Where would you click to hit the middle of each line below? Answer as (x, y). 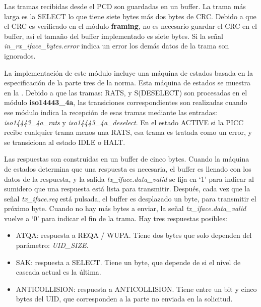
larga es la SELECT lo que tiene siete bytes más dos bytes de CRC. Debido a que (130, 16)
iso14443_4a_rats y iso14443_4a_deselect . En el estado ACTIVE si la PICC (124, 122)
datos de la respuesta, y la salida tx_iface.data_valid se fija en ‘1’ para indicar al (129, 178)
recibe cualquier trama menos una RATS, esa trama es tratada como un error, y (128, 132)
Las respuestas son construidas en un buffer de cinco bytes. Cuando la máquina (127, 159)
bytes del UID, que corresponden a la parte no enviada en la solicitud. (124, 299)
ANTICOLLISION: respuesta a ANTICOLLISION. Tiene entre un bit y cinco (136, 289)
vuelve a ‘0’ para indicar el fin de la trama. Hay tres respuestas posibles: (116, 218)
